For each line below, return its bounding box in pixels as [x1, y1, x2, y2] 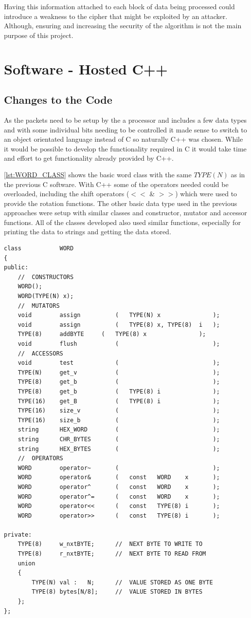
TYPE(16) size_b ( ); [18, 416, 220, 424]
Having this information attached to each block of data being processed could [4, 1, 235, 11]
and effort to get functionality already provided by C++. [4, 153, 174, 163]
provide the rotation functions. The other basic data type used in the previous [4, 198, 237, 208]
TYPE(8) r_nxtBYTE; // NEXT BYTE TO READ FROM [18, 550, 206, 558]
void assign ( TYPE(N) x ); [18, 312, 220, 319]
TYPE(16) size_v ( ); [18, 407, 220, 414]
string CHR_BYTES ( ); [18, 435, 220, 443]
